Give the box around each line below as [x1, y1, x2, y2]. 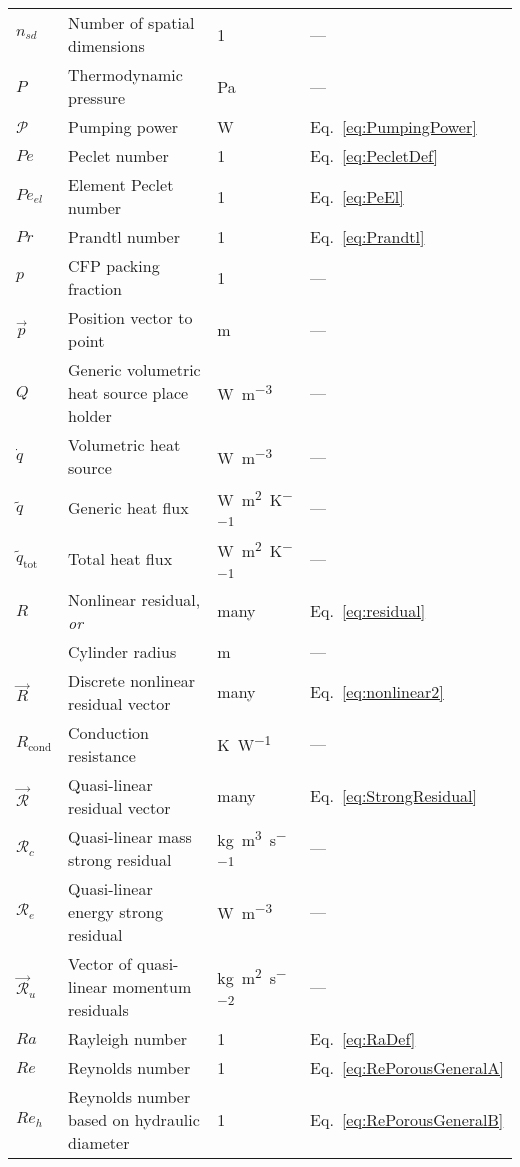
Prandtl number [68, 225, 180, 248]
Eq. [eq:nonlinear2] [310, 680, 444, 704]
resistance [68, 743, 136, 767]
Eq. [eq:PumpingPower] [310, 115, 477, 138]
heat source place [68, 381, 189, 404]
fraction [68, 277, 122, 300]
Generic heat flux [68, 496, 189, 520]
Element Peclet [68, 173, 174, 196]
